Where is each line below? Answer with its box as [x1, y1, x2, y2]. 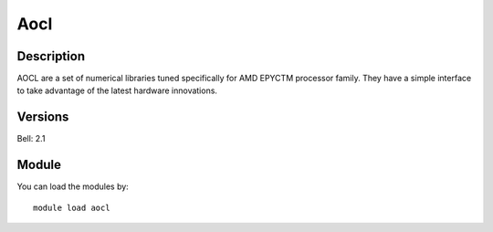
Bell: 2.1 [16, 133, 46, 144]
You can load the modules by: [16, 181, 130, 192]
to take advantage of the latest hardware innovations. [16, 85, 218, 96]
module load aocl [33, 202, 110, 213]
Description [16, 48, 86, 64]
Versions [16, 110, 69, 125]
